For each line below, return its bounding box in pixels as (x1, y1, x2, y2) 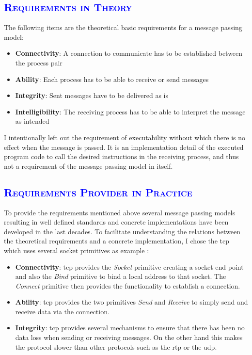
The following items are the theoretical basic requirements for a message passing (4, 22, 242, 32)
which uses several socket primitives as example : (4, 245, 149, 255)
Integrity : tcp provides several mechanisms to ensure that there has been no (15, 323, 245, 333)
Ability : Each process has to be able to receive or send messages (15, 74, 209, 84)
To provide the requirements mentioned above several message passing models (4, 207, 236, 217)
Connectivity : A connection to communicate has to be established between (15, 48, 243, 58)
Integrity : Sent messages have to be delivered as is (15, 90, 169, 100)
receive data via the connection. (15, 306, 110, 316)
